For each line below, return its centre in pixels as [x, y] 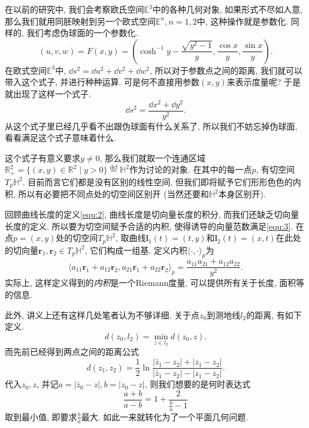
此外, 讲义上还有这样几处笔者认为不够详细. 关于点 [102, 314]
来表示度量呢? [254, 82]
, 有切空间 [275, 169]
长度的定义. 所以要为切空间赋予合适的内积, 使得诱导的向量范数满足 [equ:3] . [149, 226]
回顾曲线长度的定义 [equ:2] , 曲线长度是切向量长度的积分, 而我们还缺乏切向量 [152, 214]
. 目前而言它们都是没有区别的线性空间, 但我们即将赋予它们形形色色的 [157, 181]
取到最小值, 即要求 [41, 416]
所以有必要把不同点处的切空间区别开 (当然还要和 [113, 194]
